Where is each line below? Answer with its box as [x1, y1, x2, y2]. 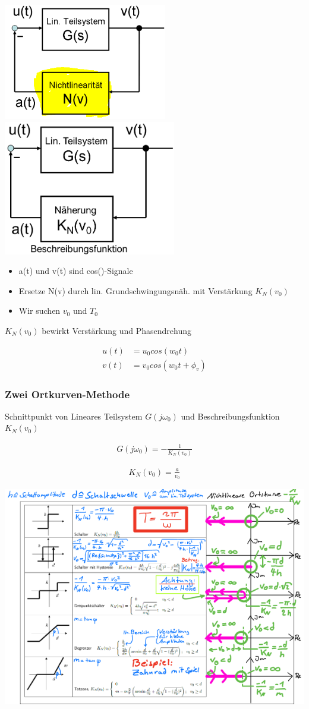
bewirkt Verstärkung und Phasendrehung [42, 324, 191, 336]
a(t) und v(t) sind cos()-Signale [18, 264, 133, 277]
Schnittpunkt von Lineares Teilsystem [5, 409, 143, 422]
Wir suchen [18, 304, 61, 317]
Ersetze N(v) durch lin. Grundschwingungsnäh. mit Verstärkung [18, 284, 253, 297]
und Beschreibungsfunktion [181, 409, 280, 422]
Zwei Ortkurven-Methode [5, 386, 130, 401]
